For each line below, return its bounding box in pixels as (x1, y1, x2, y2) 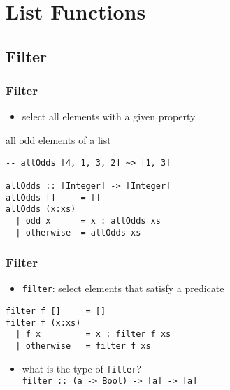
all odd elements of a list (6, 132, 111, 147)
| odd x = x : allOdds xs (15, 215, 161, 226)
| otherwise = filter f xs (15, 341, 151, 351)
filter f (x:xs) (6, 317, 81, 328)
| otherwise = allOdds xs (15, 227, 141, 238)
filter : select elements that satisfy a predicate (22, 281, 224, 296)
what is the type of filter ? (22, 361, 141, 375)
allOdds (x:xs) (6, 204, 76, 215)
